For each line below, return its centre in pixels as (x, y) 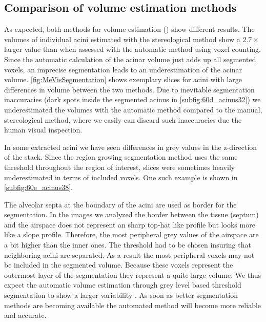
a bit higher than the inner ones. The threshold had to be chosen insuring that (128, 245)
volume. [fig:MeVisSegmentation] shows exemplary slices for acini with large (123, 79)
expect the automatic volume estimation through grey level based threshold (123, 285)
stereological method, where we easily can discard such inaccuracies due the (123, 119)
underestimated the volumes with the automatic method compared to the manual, (133, 109)
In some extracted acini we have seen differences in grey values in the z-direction (131, 147)
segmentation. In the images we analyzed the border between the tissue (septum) (131, 214)
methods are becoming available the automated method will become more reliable (133, 305)
